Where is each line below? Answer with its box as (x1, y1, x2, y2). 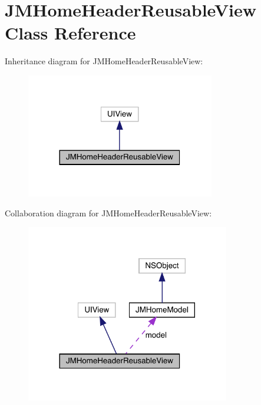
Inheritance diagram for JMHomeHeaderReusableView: (5, 55, 203, 67)
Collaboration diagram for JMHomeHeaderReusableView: (5, 206, 212, 219)
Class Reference (5, 21, 136, 45)
